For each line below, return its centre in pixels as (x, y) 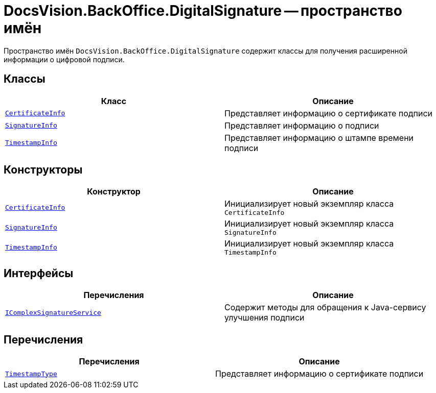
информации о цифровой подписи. (64, 59)
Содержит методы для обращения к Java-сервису (325, 308)
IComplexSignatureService (53, 312)
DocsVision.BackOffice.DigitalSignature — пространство (203, 11)
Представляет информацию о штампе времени (319, 138)
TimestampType (31, 374)
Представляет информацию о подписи (302, 125)
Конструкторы (43, 170)
